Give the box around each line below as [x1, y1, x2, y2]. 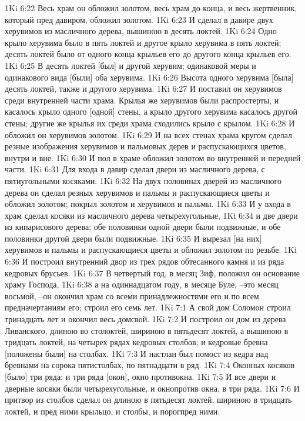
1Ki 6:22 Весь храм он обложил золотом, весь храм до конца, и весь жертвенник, [5, 2, 297, 14]
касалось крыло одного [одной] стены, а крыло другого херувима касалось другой [5, 105, 297, 118]
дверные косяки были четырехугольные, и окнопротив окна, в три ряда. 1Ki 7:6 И [5, 382, 300, 394]
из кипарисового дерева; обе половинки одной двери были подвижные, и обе [5, 220, 281, 233]
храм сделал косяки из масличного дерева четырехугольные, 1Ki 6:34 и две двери [5, 209, 298, 221]
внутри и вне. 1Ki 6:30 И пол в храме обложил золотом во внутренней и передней [5, 151, 301, 163]
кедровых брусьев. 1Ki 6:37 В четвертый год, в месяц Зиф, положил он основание [5, 266, 300, 279]
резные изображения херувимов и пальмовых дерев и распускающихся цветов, [5, 140, 286, 152]
